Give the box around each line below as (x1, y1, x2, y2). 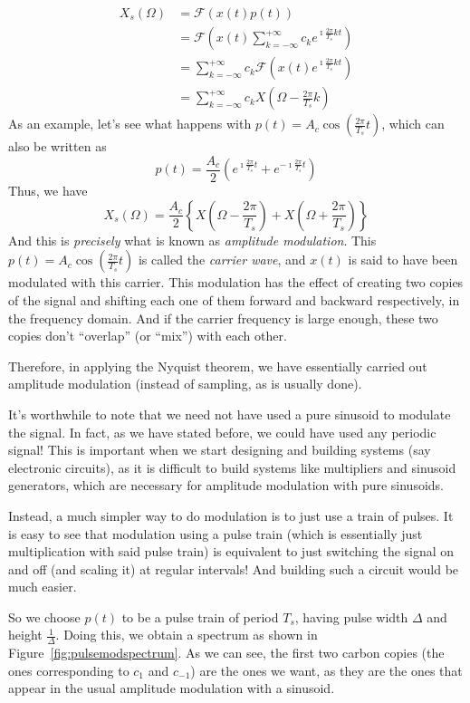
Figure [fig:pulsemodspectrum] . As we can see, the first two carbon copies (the (8, 643, 445, 662)
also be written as (8, 137, 107, 156)
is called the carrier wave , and (138, 250, 306, 269)
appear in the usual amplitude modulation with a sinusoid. (8, 679, 335, 698)
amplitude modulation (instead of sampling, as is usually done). (8, 374, 362, 393)
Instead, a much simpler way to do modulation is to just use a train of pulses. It (8, 506, 454, 525)
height (8, 625, 43, 644)
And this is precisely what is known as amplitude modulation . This (8, 230, 377, 249)
